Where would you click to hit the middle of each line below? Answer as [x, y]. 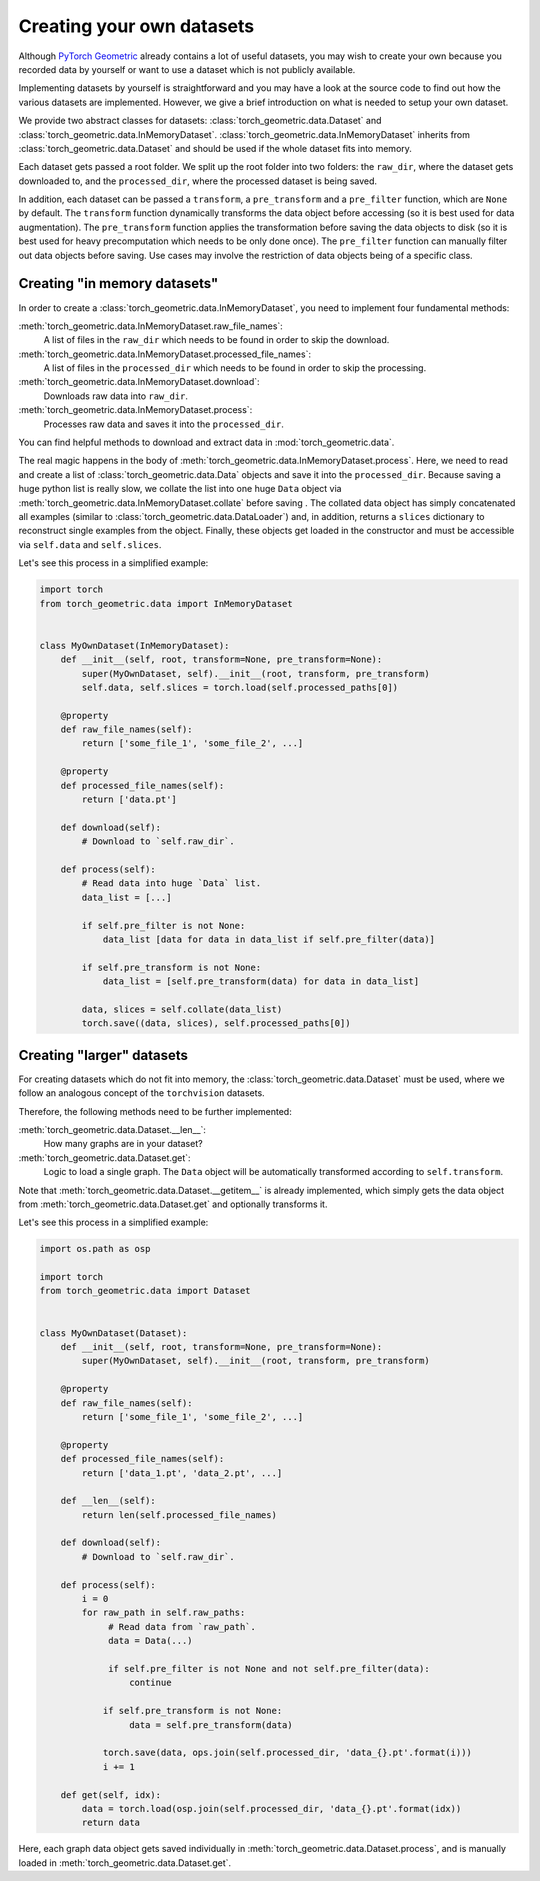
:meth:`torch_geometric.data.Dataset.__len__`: [112, 1129]
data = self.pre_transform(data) [211, 1724]
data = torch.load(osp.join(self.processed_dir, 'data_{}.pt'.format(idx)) [271, 1808]
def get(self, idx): [111, 1794]
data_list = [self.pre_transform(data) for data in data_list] [261, 981]
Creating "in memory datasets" [118, 283]
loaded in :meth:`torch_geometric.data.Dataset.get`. [125, 1862]
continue [150, 1683]
